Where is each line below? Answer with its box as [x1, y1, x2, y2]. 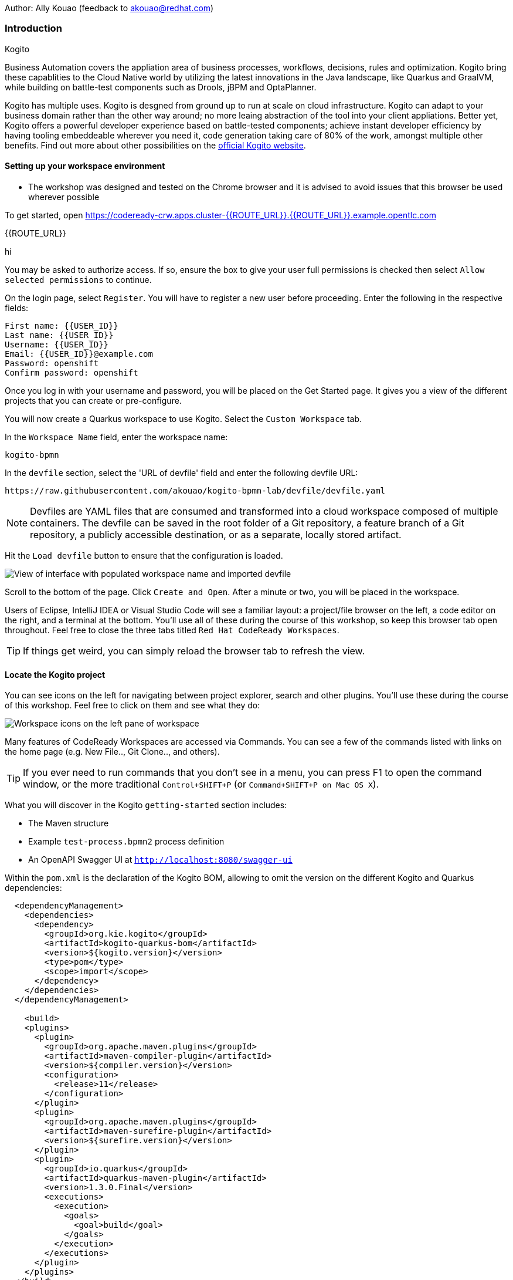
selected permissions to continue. [5, 274, 152, 285]
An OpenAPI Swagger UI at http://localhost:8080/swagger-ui [28, 855, 293, 865]
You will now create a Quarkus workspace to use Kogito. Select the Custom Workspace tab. [5, 413, 362, 424]
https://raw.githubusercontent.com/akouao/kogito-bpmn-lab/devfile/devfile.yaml [5, 485, 386, 495]
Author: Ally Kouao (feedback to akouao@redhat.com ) [5, 3, 214, 13]
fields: [5, 302, 29, 313]
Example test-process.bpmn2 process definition [28, 836, 225, 847]
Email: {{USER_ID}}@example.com [5, 349, 153, 359]
